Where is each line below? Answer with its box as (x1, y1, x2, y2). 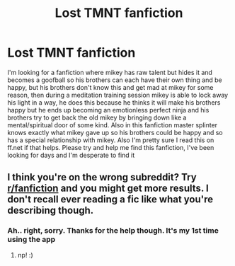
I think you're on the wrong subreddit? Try (7, 171, 197, 183)
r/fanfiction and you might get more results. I (7, 183, 209, 195)
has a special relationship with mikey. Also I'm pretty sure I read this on (7, 136, 214, 144)
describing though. (7, 204, 94, 216)
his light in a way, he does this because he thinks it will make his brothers (7, 98, 221, 107)
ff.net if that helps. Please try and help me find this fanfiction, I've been (7, 143, 214, 151)
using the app (7, 235, 56, 245)
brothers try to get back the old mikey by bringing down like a (7, 113, 187, 122)
